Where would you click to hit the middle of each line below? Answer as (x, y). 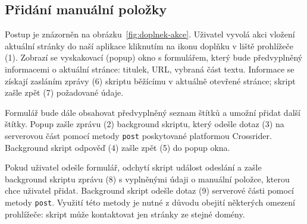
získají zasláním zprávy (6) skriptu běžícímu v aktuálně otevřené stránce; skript (150, 81)
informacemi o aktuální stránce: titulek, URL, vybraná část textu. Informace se (150, 69)
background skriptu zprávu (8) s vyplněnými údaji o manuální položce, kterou (147, 179)
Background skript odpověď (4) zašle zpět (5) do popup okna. (118, 147)
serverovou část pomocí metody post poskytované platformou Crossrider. (138, 135)
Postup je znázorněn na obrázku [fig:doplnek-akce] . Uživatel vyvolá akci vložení (150, 34)
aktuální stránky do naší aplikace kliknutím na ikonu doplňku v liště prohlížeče (149, 45)
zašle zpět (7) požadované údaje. (64, 92)
